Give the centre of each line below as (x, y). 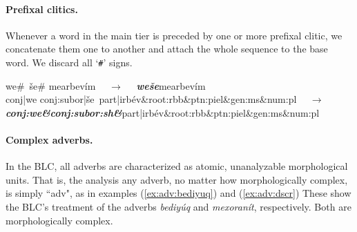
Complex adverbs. (49, 140)
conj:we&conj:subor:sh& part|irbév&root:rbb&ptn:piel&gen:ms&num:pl (163, 112)
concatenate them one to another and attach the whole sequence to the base (167, 49)
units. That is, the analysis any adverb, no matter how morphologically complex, (177, 179)
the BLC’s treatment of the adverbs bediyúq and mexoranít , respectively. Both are (178, 206)
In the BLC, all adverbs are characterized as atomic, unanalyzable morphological (177, 166)
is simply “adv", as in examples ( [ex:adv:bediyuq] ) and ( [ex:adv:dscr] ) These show (178, 193)
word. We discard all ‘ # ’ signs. (69, 62)
